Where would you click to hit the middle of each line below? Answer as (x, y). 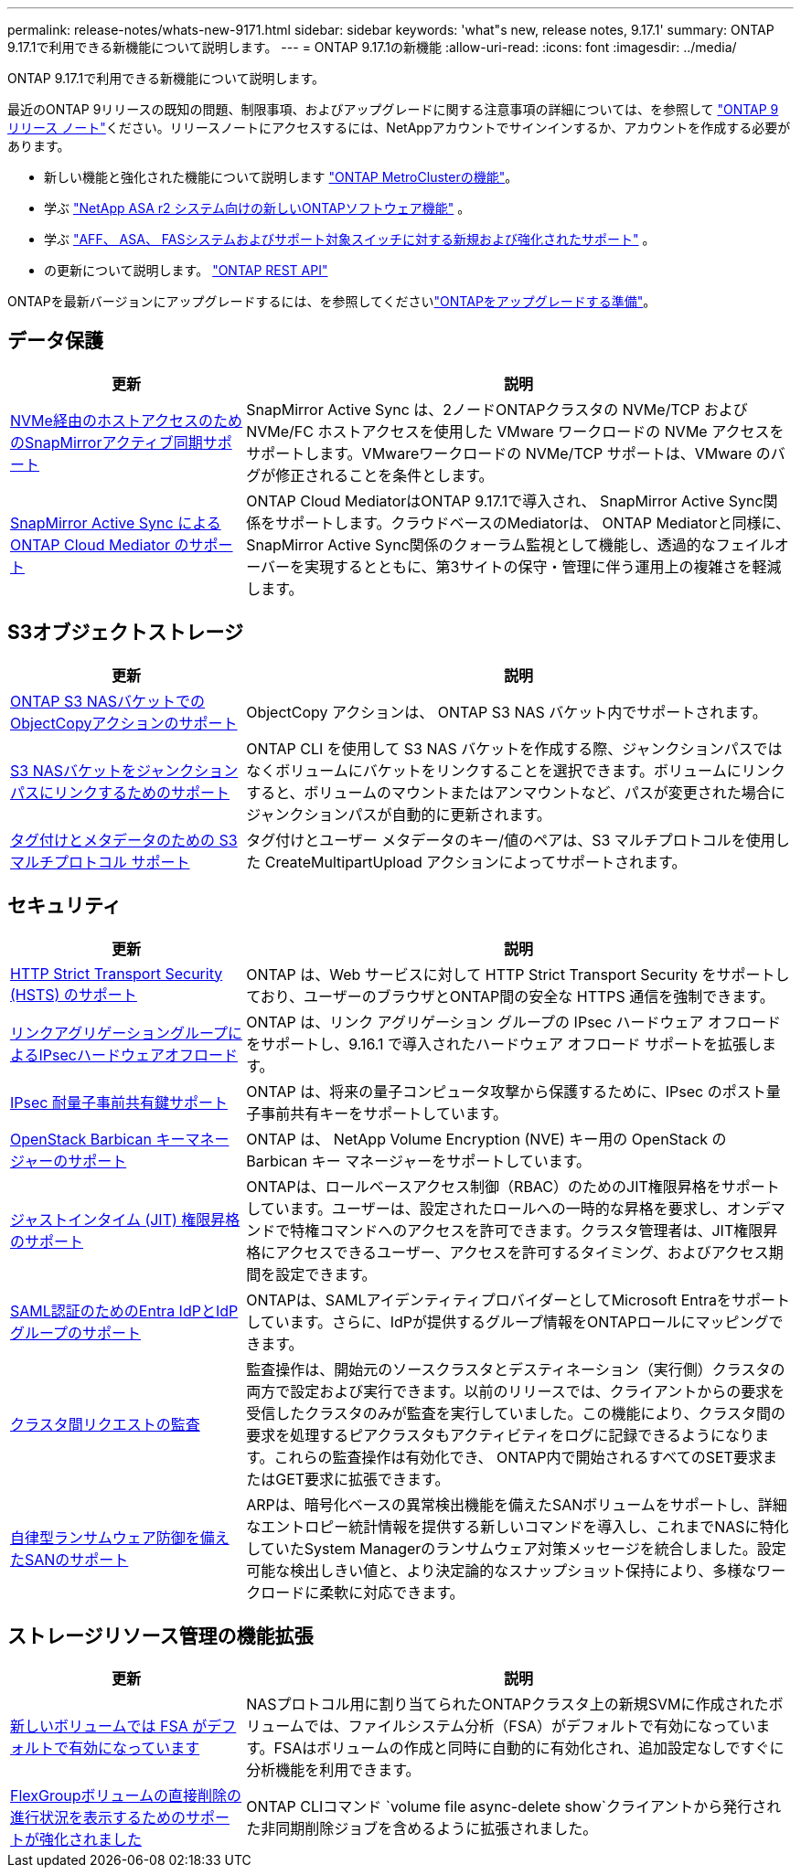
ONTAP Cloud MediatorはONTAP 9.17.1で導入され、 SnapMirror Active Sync (505, 501)
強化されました (91, 1840)
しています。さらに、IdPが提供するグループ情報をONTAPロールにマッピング (507, 1321)
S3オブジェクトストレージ (125, 633)
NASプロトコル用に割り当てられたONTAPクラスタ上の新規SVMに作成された (507, 1705)
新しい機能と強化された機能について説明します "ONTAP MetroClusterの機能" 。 (281, 177)
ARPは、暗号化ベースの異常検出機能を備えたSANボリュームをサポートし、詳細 (517, 1504)
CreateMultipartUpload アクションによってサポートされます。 (475, 862)
